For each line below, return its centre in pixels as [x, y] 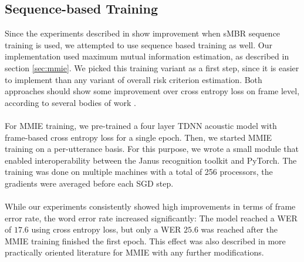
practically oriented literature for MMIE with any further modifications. [134, 252]
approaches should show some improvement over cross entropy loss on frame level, [152, 91]
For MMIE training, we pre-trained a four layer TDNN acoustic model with [141, 125]
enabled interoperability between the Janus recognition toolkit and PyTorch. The [151, 160]
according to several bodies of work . [70, 102]
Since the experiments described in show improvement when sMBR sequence [143, 33]
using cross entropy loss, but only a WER [106, 229]
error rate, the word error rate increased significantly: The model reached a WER [151, 218]
